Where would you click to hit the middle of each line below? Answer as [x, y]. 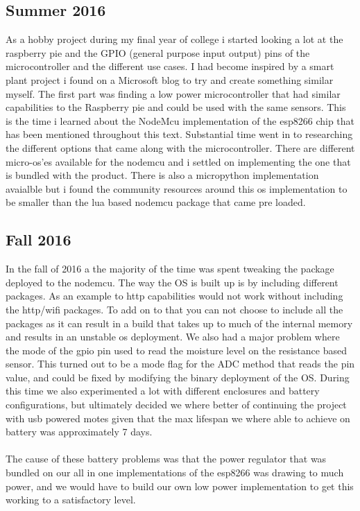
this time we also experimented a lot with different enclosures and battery [163, 391]
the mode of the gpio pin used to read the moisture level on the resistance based [177, 350]
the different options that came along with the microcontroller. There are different [180, 147]
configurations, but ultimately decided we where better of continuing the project [176, 405]
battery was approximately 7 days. [79, 432]
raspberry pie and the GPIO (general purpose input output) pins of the [158, 52]
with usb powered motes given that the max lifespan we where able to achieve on [178, 418]
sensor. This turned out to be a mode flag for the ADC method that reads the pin [180, 364]
